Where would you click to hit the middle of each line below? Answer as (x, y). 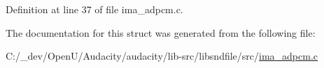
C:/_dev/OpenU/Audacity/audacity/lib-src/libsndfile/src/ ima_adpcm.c (162, 56)
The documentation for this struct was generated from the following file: (161, 32)
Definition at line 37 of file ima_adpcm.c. (94, 9)
